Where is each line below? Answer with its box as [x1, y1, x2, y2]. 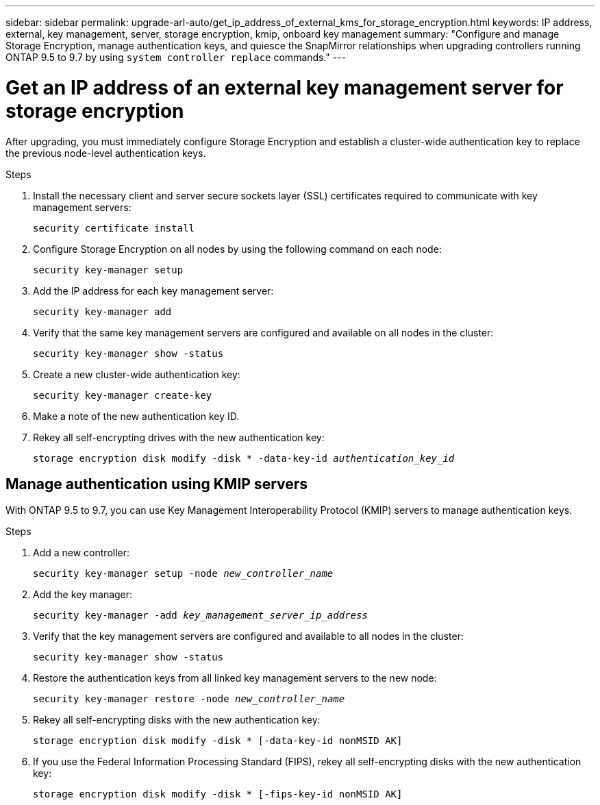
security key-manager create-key [33, 389, 212, 401]
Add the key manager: [33, 589, 133, 601]
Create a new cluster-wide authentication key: [33, 368, 240, 380]
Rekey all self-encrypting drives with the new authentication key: [33, 431, 325, 443]
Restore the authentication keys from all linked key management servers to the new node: [33, 672, 437, 684]
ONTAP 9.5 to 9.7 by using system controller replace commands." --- [5, 51, 347, 63]
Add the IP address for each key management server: [33, 284, 274, 297]
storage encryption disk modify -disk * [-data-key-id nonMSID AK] [33, 735, 403, 747]
